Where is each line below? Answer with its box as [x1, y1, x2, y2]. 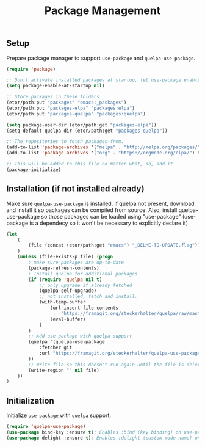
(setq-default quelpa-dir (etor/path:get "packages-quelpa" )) [6, 128, 168, 134]
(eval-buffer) [49, 316, 86, 322]
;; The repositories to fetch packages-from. [6, 139, 124, 145]
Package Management [44, 4, 161, 18]
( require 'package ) [6, 66, 56, 72]
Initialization [6, 395, 55, 406]
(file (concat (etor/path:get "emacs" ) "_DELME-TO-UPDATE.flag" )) [28, 242, 201, 249]
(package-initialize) [6, 166, 62, 173]
